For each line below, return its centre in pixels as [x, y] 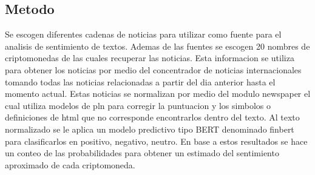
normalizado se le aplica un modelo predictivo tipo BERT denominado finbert [150, 129]
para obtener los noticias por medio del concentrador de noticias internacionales [153, 69]
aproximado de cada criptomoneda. [70, 164]
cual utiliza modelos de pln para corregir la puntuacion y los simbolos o [138, 105]
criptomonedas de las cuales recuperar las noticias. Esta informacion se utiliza [150, 58]
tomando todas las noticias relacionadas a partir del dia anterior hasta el [140, 81]
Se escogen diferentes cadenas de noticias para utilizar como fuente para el [143, 34]
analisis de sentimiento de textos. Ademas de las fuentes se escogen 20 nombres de [157, 46]
